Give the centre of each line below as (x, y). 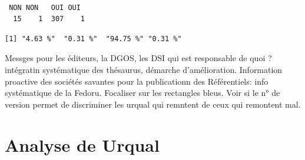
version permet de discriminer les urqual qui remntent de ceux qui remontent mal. (153, 104)
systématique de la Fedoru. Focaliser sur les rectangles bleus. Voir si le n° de (142, 93)
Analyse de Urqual (82, 144)
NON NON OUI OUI (45, 7)
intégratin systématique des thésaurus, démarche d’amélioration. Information (144, 69)
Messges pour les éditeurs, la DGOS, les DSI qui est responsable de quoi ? (138, 58)
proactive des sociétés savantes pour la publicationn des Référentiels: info (137, 81)
